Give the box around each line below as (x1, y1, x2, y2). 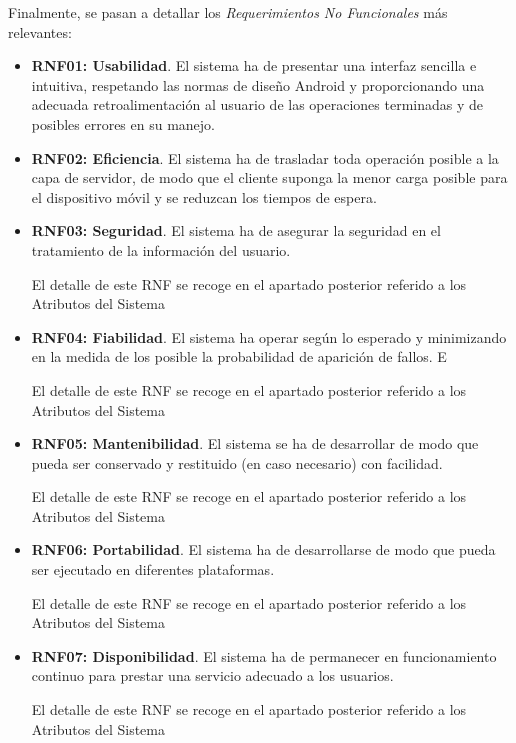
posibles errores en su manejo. (31, 113, 215, 134)
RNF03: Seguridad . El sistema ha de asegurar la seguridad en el (31, 220, 441, 241)
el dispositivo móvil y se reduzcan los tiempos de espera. (31, 186, 377, 207)
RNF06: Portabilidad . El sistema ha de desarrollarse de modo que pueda (31, 539, 496, 560)
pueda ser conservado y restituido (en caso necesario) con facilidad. (31, 452, 443, 473)
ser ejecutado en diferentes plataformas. (31, 559, 275, 580)
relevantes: (8, 21, 72, 42)
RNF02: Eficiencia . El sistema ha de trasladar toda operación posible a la (31, 147, 499, 168)
